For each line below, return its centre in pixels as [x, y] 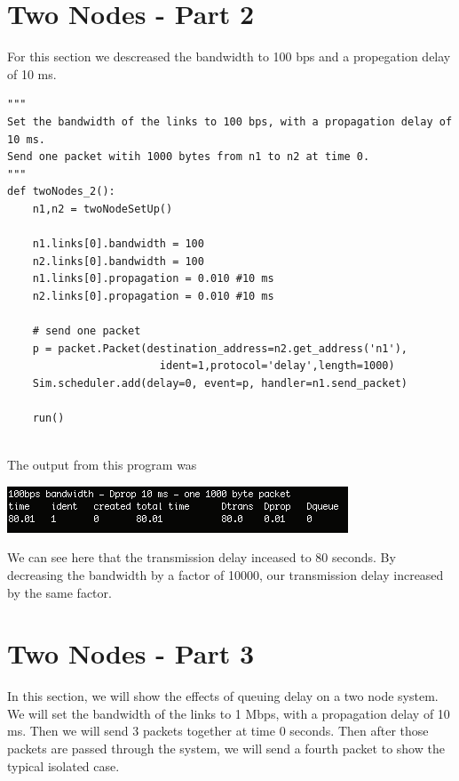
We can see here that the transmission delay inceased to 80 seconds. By [202, 557]
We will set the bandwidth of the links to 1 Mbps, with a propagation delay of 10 [229, 713]
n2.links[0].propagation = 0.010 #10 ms [153, 296]
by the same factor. [59, 592]
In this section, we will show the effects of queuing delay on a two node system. [223, 696]
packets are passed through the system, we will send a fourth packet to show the [226, 749]
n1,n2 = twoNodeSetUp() [103, 209]
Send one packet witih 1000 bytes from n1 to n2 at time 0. [189, 157]
